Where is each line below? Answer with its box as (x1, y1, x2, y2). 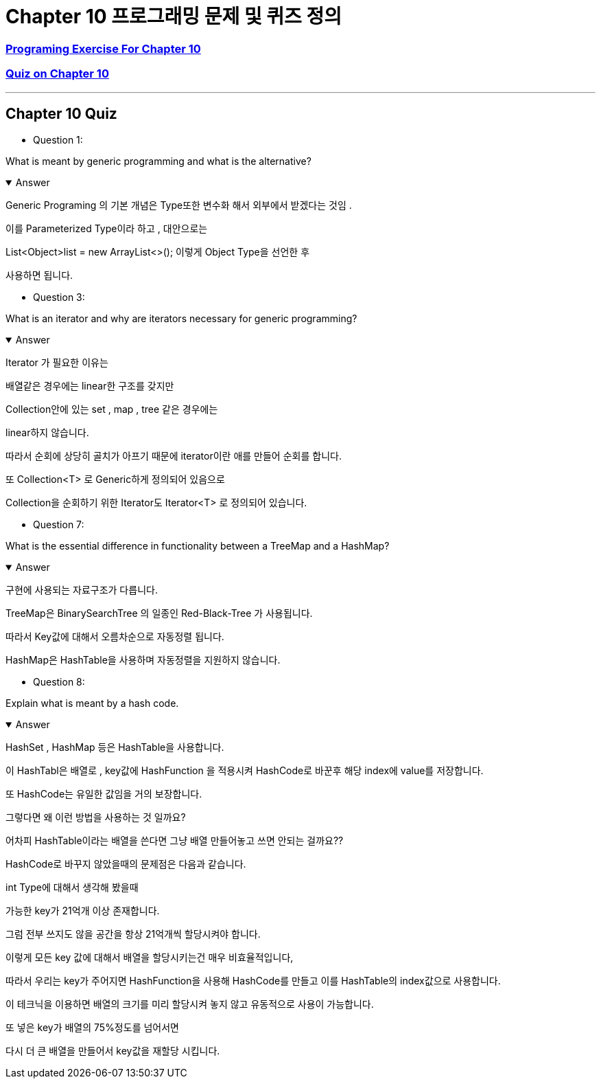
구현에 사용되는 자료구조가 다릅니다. (5, 584, 158, 596)
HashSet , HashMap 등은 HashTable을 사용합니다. (5, 741, 224, 754)
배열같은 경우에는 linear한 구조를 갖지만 (5, 380, 174, 392)
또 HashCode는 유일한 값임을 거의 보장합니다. (5, 788, 202, 800)
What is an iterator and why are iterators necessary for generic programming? (5, 313, 357, 325)
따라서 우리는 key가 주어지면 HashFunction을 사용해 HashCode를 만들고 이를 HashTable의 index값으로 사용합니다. (5, 975, 501, 987)
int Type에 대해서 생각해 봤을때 (5, 881, 139, 894)
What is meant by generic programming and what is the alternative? (5, 155, 311, 168)
